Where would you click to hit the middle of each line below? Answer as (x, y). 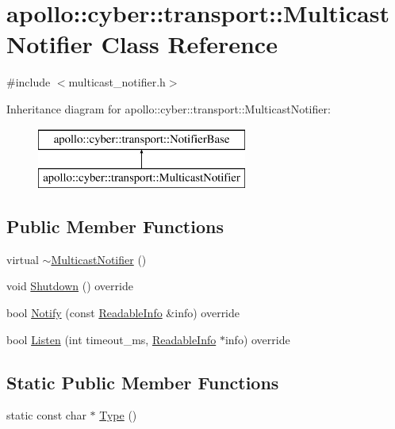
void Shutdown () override (70, 286)
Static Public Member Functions (143, 382)
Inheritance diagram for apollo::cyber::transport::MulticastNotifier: (169, 108)
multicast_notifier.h (117, 82)
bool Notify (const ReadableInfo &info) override (123, 313)
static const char (46, 415)
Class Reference (189, 44)
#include (29, 82)
